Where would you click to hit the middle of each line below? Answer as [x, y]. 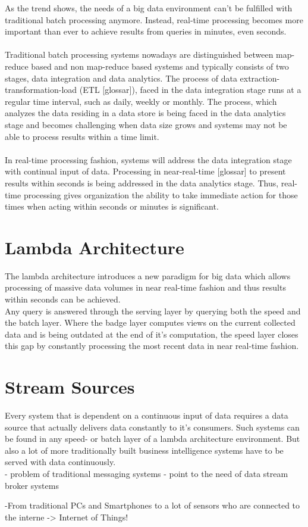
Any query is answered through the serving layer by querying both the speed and [153, 311]
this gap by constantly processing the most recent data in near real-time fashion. [152, 346]
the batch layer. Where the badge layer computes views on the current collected [150, 322]
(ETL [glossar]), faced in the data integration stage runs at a [190, 90]
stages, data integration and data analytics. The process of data [121, 78]
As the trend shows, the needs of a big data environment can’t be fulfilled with [149, 8]
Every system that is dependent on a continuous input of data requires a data [147, 415]
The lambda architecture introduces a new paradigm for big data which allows [148, 275]
